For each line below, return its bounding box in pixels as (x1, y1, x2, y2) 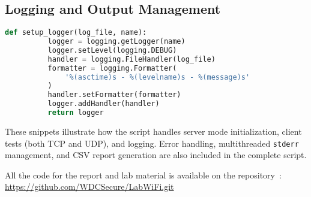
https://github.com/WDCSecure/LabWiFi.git (5, 180, 174, 193)
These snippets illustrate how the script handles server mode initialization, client (5, 125, 302, 137)
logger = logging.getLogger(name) (47, 37, 186, 46)
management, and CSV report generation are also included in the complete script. (5, 148, 307, 161)
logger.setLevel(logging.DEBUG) (47, 46, 177, 54)
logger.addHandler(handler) (47, 99, 160, 108)
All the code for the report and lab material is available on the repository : (5, 168, 282, 181)
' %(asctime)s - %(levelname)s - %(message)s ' (65, 72, 250, 81)
